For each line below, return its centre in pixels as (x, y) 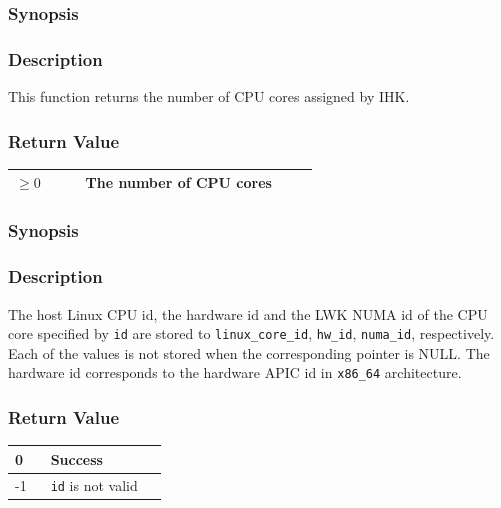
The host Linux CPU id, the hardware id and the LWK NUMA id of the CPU (248, 313)
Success (76, 458)
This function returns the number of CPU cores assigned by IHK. (209, 96)
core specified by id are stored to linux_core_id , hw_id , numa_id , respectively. (251, 333)
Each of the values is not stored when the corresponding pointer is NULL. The (249, 352)
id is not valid (94, 484)
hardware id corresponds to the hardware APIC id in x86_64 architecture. (235, 372)
